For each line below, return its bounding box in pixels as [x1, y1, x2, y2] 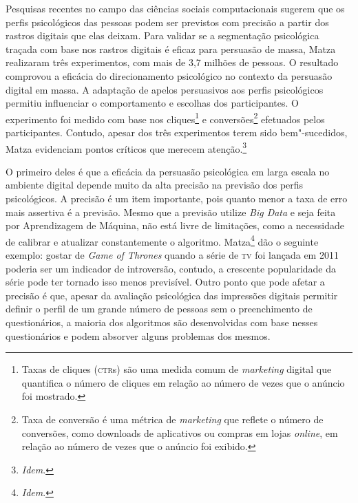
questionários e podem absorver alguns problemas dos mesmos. [6, 328, 271, 343]
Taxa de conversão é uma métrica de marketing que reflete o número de [21, 412, 324, 426]
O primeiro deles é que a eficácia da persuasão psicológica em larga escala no [6, 164, 330, 178]
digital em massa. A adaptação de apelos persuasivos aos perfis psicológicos [6, 82, 324, 96]
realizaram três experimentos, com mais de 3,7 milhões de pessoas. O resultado [6, 55, 339, 69]
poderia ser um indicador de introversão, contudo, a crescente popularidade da [6, 261, 337, 275]
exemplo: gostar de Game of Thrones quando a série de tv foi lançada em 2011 [6, 248, 339, 262]
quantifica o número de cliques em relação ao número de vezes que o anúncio [21, 375, 345, 389]
